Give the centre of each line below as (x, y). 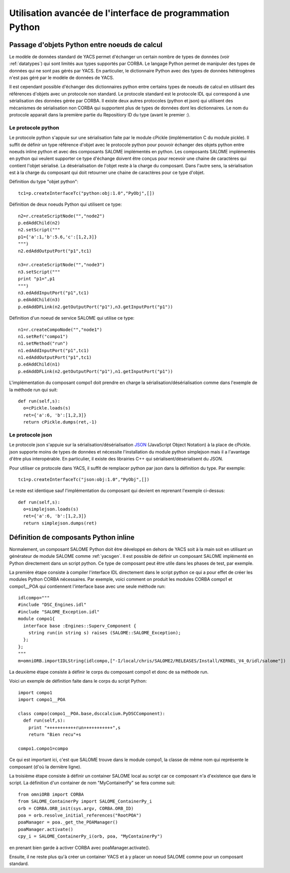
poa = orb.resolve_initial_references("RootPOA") (80, 816)
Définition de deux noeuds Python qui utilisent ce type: (66, 204)
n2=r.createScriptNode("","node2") (62, 216)
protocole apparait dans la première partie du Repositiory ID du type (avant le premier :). (100, 114)
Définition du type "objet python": (44, 182)
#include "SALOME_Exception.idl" (59, 612)
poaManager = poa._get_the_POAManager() (68, 822)
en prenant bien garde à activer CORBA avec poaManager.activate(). (80, 848)
